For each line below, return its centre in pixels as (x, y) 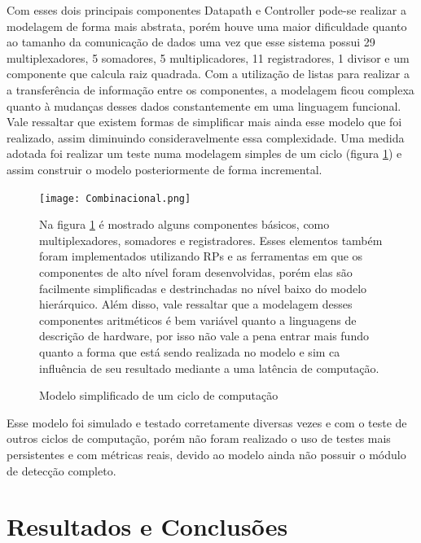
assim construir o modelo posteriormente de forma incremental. (164, 169)
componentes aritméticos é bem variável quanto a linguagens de (198, 320)
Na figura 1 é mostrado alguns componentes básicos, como (184, 224)
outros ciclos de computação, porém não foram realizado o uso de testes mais (199, 438)
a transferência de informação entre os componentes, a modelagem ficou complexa (210, 89)
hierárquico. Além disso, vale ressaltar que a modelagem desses (196, 304)
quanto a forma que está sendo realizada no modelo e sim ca (190, 351)
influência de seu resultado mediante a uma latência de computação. (209, 368)
